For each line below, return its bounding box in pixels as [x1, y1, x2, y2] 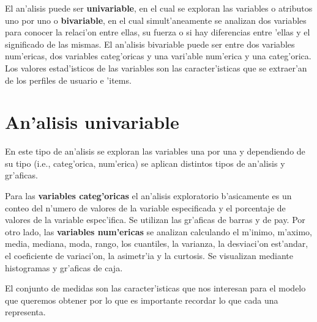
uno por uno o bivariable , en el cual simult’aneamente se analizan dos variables [5, 13, 307, 26]
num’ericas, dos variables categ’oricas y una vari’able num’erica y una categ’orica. [5, 49, 311, 62]
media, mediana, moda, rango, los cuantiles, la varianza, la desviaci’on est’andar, [5, 237, 308, 250]
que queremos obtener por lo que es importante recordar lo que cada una [5, 293, 278, 306]
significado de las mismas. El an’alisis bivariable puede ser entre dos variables [5, 37, 295, 50]
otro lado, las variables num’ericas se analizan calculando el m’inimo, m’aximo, [5, 225, 312, 238]
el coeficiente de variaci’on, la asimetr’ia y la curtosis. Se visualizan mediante [5, 249, 293, 262]
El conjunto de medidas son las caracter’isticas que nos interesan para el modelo [5, 282, 306, 295]
